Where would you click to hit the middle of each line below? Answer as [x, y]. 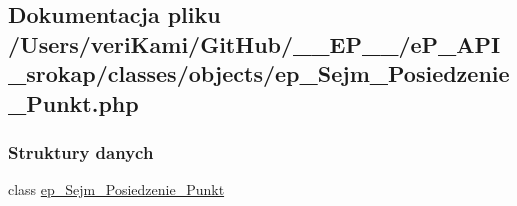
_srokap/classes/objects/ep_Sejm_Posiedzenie [259, 73]
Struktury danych [81, 151]
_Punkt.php [73, 102]
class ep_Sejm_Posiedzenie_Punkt [116, 189]
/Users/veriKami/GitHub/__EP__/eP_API [254, 43]
